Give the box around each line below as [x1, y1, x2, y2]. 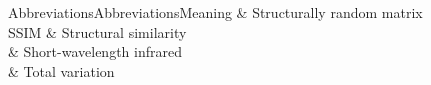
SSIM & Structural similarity [8, 21, 187, 42]
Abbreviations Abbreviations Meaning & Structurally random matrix [8, 2, 423, 22]
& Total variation [8, 60, 115, 81]
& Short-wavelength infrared [8, 41, 182, 62]
